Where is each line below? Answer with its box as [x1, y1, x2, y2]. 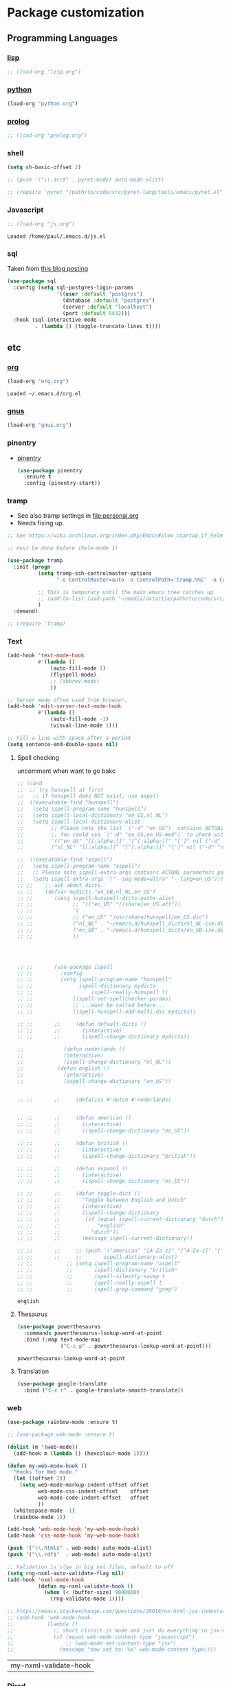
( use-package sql [7, 278, 57, 285]
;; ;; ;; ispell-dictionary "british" [16, 1267, 178, 1273]
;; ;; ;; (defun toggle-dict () [16, 1190, 141, 1197]
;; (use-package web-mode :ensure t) [7, 1431, 115, 1438]
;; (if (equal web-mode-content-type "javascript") [7, 1633, 195, 1641]
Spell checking [16, 753, 60, 761]
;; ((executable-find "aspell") [16, 856, 113, 864]
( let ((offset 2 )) [13, 1475, 67, 1482]
